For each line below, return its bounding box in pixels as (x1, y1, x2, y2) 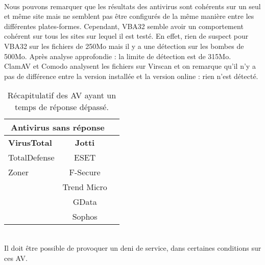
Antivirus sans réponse (11, 121, 105, 134)
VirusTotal (8, 137, 52, 149)
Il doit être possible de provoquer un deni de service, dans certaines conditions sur (4, 242, 261, 253)
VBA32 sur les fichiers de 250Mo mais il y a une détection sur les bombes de (4, 40, 244, 51)
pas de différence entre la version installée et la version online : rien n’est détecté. (4, 70, 258, 81)
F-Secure (69, 166, 101, 178)
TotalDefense (8, 151, 55, 164)
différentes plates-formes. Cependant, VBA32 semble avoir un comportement (4, 20, 244, 31)
